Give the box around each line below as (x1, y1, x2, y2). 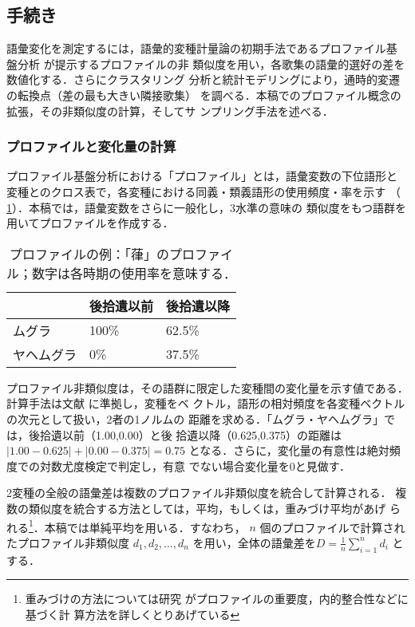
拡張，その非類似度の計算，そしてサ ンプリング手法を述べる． (6, 102, 334, 119)
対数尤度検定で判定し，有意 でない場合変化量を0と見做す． (39, 457, 351, 474)
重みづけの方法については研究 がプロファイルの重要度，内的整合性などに (25, 590, 409, 607)
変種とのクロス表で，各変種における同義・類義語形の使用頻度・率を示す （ (6, 183, 401, 199)
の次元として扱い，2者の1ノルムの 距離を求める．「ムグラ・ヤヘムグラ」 (6, 410, 384, 427)
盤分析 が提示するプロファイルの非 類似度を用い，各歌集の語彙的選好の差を (6, 55, 405, 72)
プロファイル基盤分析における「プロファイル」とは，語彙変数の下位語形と (6, 168, 397, 184)
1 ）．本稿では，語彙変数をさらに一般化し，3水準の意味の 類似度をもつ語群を (6, 199, 407, 215)
